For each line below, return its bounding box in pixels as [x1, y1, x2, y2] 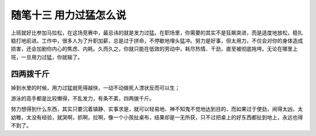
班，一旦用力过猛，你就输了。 [11, 53, 83, 61]
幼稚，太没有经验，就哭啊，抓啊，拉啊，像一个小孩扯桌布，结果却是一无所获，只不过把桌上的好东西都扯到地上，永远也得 [11, 114, 303, 121]
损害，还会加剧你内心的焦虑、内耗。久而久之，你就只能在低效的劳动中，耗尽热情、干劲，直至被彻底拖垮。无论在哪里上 [11, 46, 298, 53]
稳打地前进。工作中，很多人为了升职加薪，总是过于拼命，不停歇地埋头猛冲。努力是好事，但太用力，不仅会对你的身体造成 [11, 37, 303, 44]
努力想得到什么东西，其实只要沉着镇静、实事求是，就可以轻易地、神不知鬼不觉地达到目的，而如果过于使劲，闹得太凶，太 [11, 106, 303, 113]
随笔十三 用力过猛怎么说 [11, 9, 126, 22]
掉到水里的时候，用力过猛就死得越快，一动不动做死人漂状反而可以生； [11, 84, 180, 91]
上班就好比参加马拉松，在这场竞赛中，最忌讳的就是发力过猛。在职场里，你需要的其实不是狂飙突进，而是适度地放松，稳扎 [11, 29, 303, 36]
